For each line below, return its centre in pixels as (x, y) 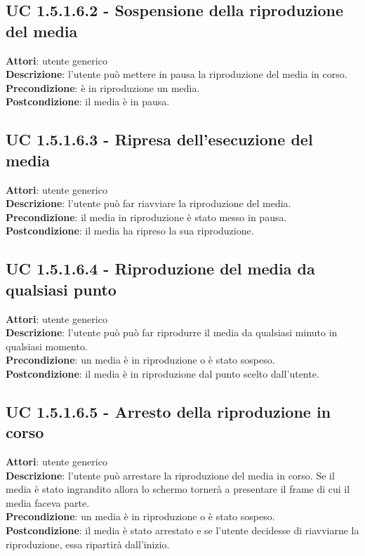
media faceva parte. (48, 502)
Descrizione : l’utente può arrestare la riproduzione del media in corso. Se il (170, 475)
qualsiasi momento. (47, 346)
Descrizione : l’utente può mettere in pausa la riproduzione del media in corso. (177, 74)
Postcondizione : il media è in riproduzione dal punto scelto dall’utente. (162, 373)
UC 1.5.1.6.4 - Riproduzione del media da (160, 269)
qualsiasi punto (61, 289)
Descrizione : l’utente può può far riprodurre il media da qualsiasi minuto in (172, 332)
